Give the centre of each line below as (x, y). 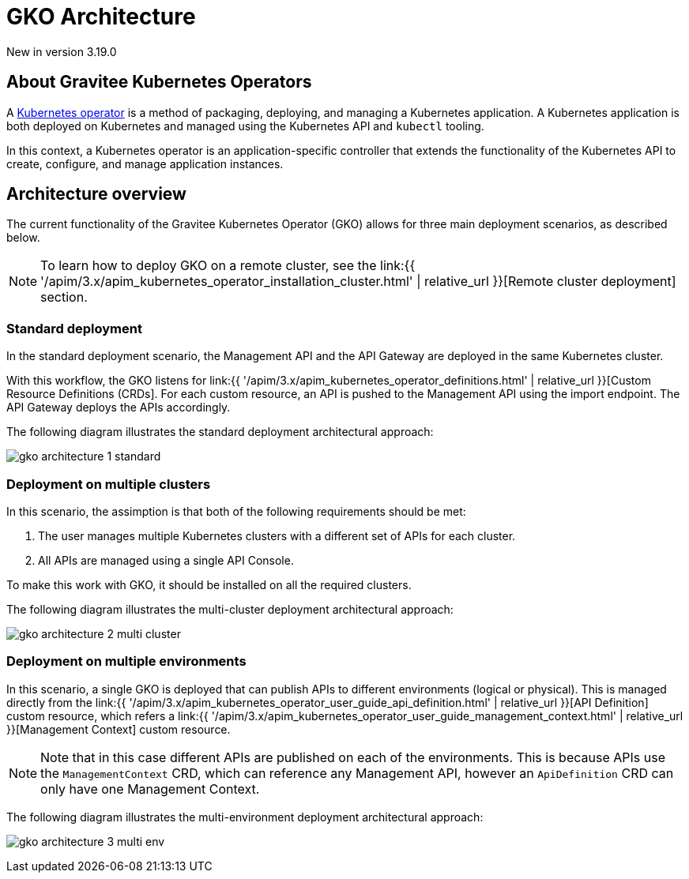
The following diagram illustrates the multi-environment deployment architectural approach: (245, 817)
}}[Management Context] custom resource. (119, 729)
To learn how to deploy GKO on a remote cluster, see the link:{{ (228, 266)
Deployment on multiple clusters (109, 484)
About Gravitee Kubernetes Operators (159, 82)
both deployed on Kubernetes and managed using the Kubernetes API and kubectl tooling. (245, 126)
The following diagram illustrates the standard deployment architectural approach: (220, 432)
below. (23, 238)
